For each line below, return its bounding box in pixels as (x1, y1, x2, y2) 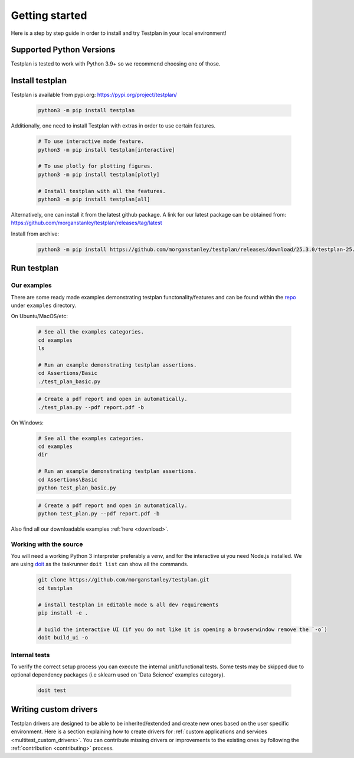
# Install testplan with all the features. (38, 188, 166, 194)
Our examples (11, 281, 53, 289)
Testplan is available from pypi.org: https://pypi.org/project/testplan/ (11, 92, 177, 99)
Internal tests (11, 651, 50, 659)
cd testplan (38, 584, 73, 592)
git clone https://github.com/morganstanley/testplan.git (38, 576, 209, 583)
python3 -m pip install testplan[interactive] (38, 146, 175, 153)
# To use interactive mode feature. (38, 138, 145, 145)
